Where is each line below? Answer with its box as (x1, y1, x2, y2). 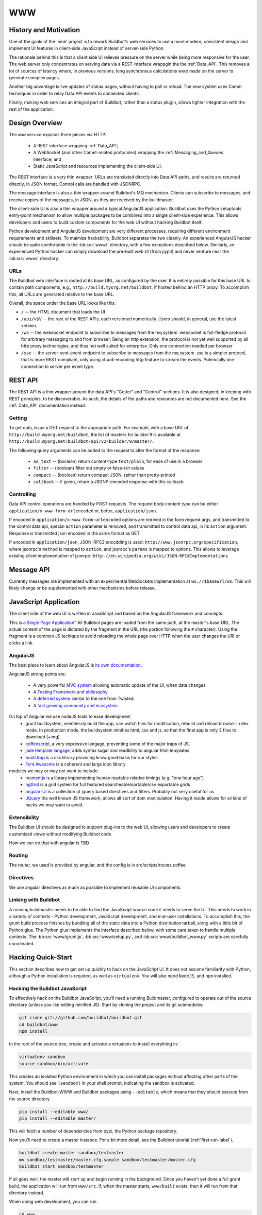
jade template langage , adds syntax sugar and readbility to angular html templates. (25, 747, 191, 753)
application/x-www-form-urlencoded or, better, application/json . (9, 508, 158, 514)
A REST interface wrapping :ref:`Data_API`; (33, 142, 119, 148)
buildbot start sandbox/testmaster (19, 1164, 104, 1169)
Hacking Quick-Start (9, 953, 73, 962)
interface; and (33, 156, 62, 162)
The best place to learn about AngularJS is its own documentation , (9, 662, 142, 668)
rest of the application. (9, 106, 54, 112)
